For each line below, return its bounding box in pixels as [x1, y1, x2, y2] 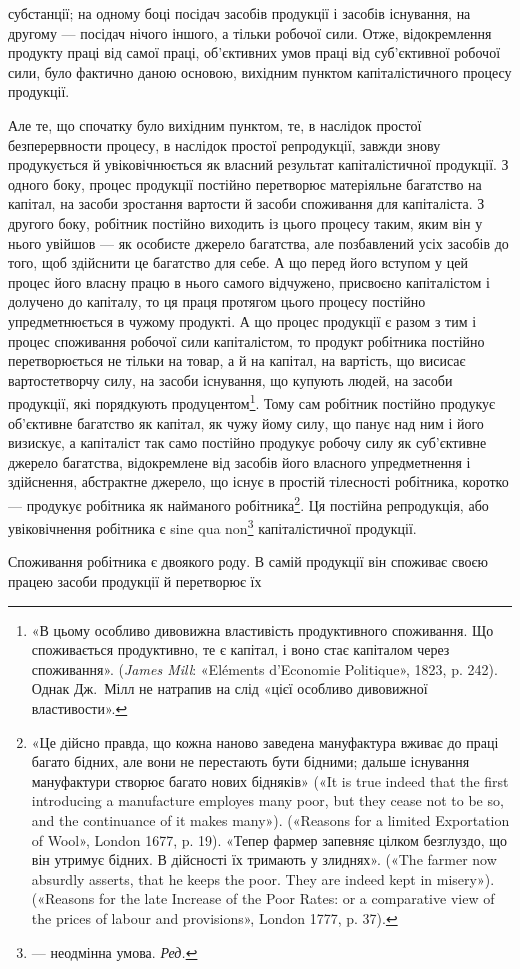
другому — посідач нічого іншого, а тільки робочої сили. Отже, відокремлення [8, 22, 492, 43]
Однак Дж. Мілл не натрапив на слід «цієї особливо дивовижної [31, 678, 428, 699]
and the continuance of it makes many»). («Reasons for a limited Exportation [31, 809, 510, 830]
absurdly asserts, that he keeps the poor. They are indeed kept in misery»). [31, 868, 495, 889]
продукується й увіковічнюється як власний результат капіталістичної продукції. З [8, 154, 509, 175]
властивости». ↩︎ [31, 697, 128, 718]
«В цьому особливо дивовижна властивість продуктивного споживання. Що [31, 619, 494, 640]
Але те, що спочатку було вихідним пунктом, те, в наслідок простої [8, 114, 422, 135]
